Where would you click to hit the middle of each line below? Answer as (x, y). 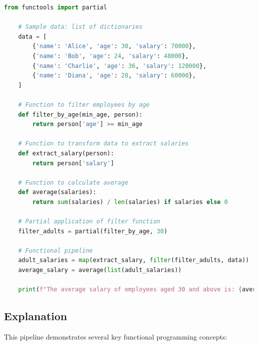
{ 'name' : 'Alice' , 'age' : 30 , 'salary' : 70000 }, (114, 46)
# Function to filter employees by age (84, 104)
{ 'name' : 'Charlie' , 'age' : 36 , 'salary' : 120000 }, (120, 66)
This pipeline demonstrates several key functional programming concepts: (116, 337)
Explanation (36, 316)
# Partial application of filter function (89, 222)
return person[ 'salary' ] (73, 163)
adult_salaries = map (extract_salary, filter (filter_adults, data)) (134, 260)
